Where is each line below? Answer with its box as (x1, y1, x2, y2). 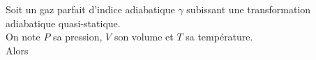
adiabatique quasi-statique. (6, 15, 121, 30)
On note (6, 29, 40, 44)
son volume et (114, 29, 174, 44)
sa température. (186, 29, 253, 44)
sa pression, (53, 29, 103, 44)
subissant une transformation (186, 2, 311, 16)
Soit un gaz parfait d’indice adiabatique (6, 2, 175, 16)
